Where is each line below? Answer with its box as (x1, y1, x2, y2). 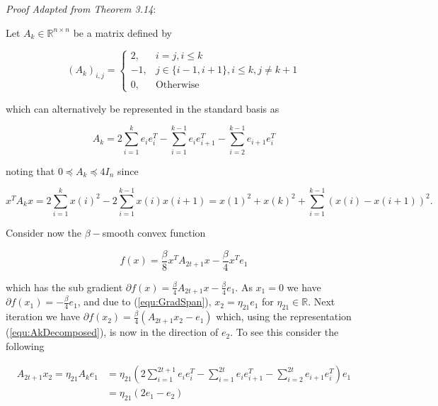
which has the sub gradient (6, 279, 123, 294)
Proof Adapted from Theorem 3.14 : (6, 1, 156, 16)
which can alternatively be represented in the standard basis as (6, 101, 279, 115)
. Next (308, 294, 335, 309)
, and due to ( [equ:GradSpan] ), (77, 294, 212, 309)
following (6, 338, 45, 353)
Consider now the (6, 225, 82, 240)
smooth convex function (102, 225, 206, 240)
